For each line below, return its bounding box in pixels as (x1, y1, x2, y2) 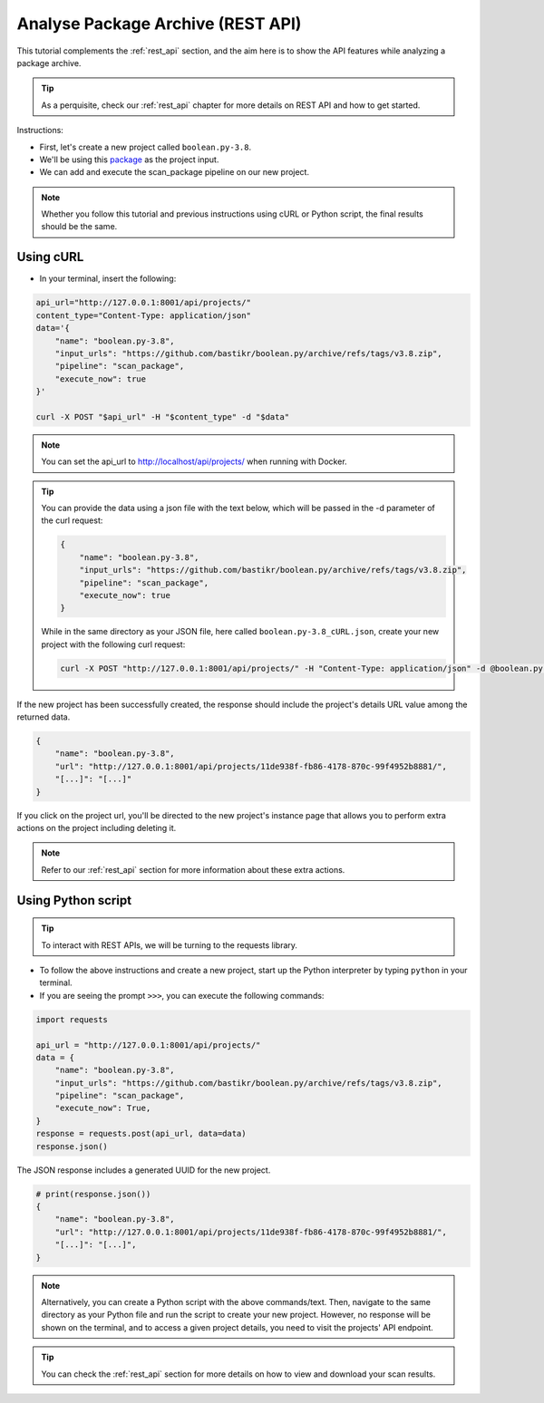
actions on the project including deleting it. (16, 823, 177, 833)
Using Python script (16, 893, 131, 908)
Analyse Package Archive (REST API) (16, 14, 302, 34)
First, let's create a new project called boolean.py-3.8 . (39, 141, 252, 152)
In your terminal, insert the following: (39, 273, 177, 285)
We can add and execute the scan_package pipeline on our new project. (39, 167, 310, 178)
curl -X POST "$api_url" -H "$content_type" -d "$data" (35, 411, 290, 421)
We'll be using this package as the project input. (39, 154, 219, 165)
